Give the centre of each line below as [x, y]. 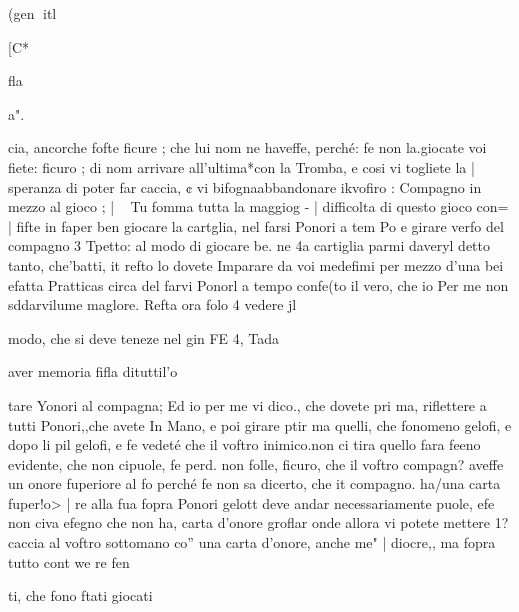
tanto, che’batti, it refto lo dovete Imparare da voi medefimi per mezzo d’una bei [256, 264]
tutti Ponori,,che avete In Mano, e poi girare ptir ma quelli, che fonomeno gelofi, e [260, 424]
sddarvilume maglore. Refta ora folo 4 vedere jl [152, 304]
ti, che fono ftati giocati [80, 595]
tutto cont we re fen [69, 561]
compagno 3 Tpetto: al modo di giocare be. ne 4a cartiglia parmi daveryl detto [249, 245]
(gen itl [32, 13]
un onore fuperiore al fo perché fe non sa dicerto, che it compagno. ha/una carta [254, 483]
